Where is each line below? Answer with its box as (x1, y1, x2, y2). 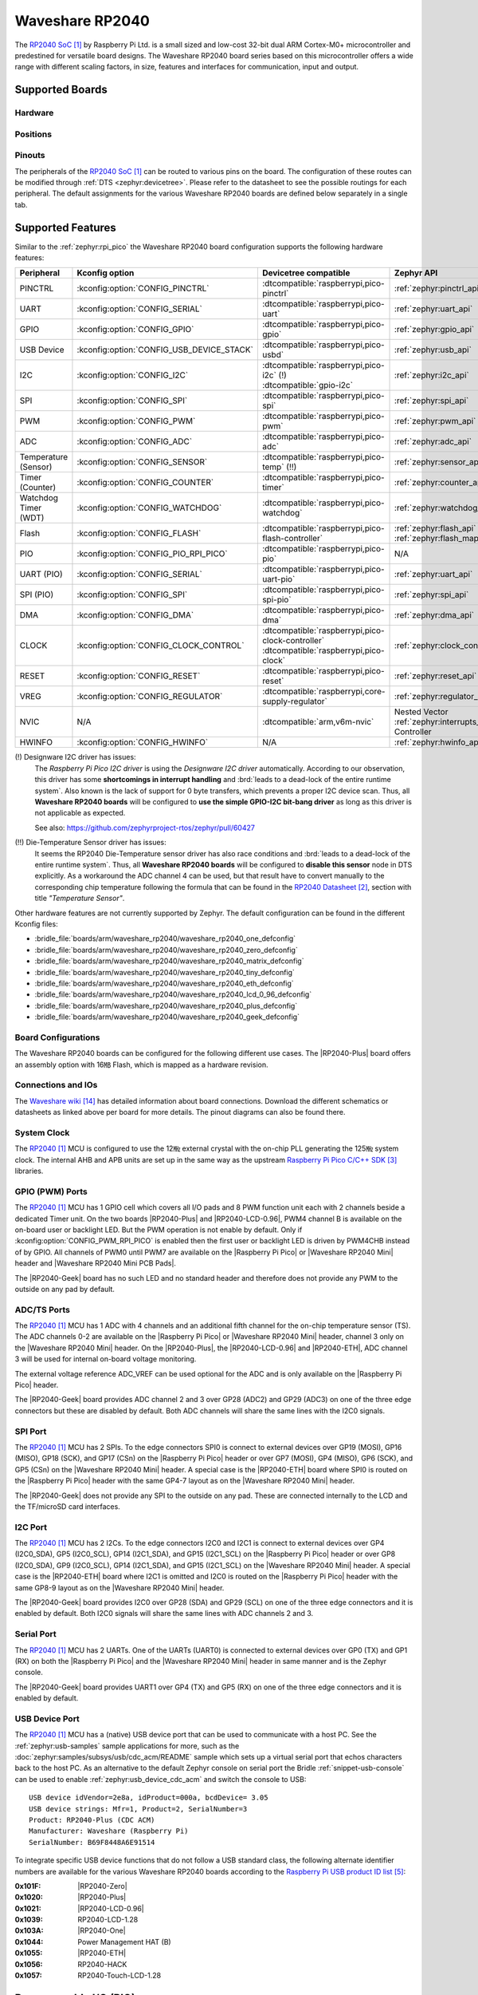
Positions (14, 128, 52, 140)
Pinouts (14, 150, 45, 161)
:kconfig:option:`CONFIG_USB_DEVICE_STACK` (76, 344, 254, 355)
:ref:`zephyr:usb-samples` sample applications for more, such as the (14, 1740, 240, 1751)
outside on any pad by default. (14, 1284, 116, 1294)
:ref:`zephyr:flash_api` (394, 523, 476, 534)
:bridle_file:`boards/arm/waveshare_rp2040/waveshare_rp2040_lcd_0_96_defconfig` (34, 990, 312, 999)
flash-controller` (261, 533, 323, 544)
